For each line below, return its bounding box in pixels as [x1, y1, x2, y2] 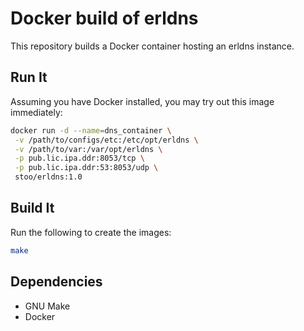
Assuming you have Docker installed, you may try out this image [10, 95, 275, 107]
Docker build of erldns [10, 7, 199, 30]
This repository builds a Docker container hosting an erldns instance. [10, 40, 295, 52]
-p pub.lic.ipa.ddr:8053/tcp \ [14, 153, 145, 164]
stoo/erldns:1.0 [14, 172, 83, 182]
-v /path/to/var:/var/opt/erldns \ [14, 144, 163, 154]
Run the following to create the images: [10, 226, 172, 238]
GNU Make [24, 300, 71, 312]
